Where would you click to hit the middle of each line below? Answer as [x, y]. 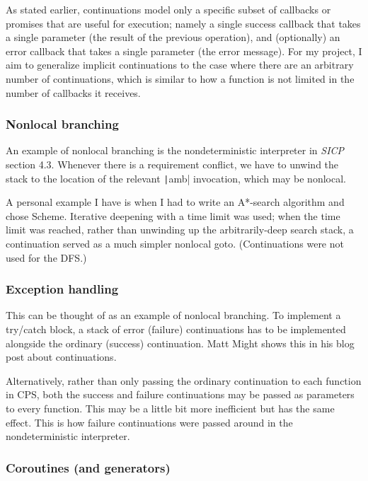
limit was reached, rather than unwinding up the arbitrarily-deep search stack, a [180, 230]
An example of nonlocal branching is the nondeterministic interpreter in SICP [175, 150]
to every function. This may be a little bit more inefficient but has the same [170, 408]
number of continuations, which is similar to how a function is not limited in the [180, 78]
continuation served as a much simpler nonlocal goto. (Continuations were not [175, 243]
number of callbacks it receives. [73, 92]
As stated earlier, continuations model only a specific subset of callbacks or [168, 9]
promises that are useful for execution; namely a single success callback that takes [183, 23]
